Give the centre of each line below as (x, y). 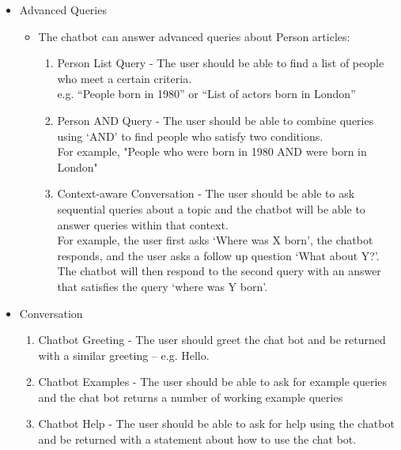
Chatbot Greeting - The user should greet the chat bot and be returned (212, 340)
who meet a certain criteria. (125, 78)
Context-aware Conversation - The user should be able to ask (206, 193)
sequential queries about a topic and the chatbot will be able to (211, 208)
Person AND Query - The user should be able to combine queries (216, 120)
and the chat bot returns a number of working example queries (191, 397)
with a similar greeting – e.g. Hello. (124, 355)
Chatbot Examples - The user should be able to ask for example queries (213, 382)
